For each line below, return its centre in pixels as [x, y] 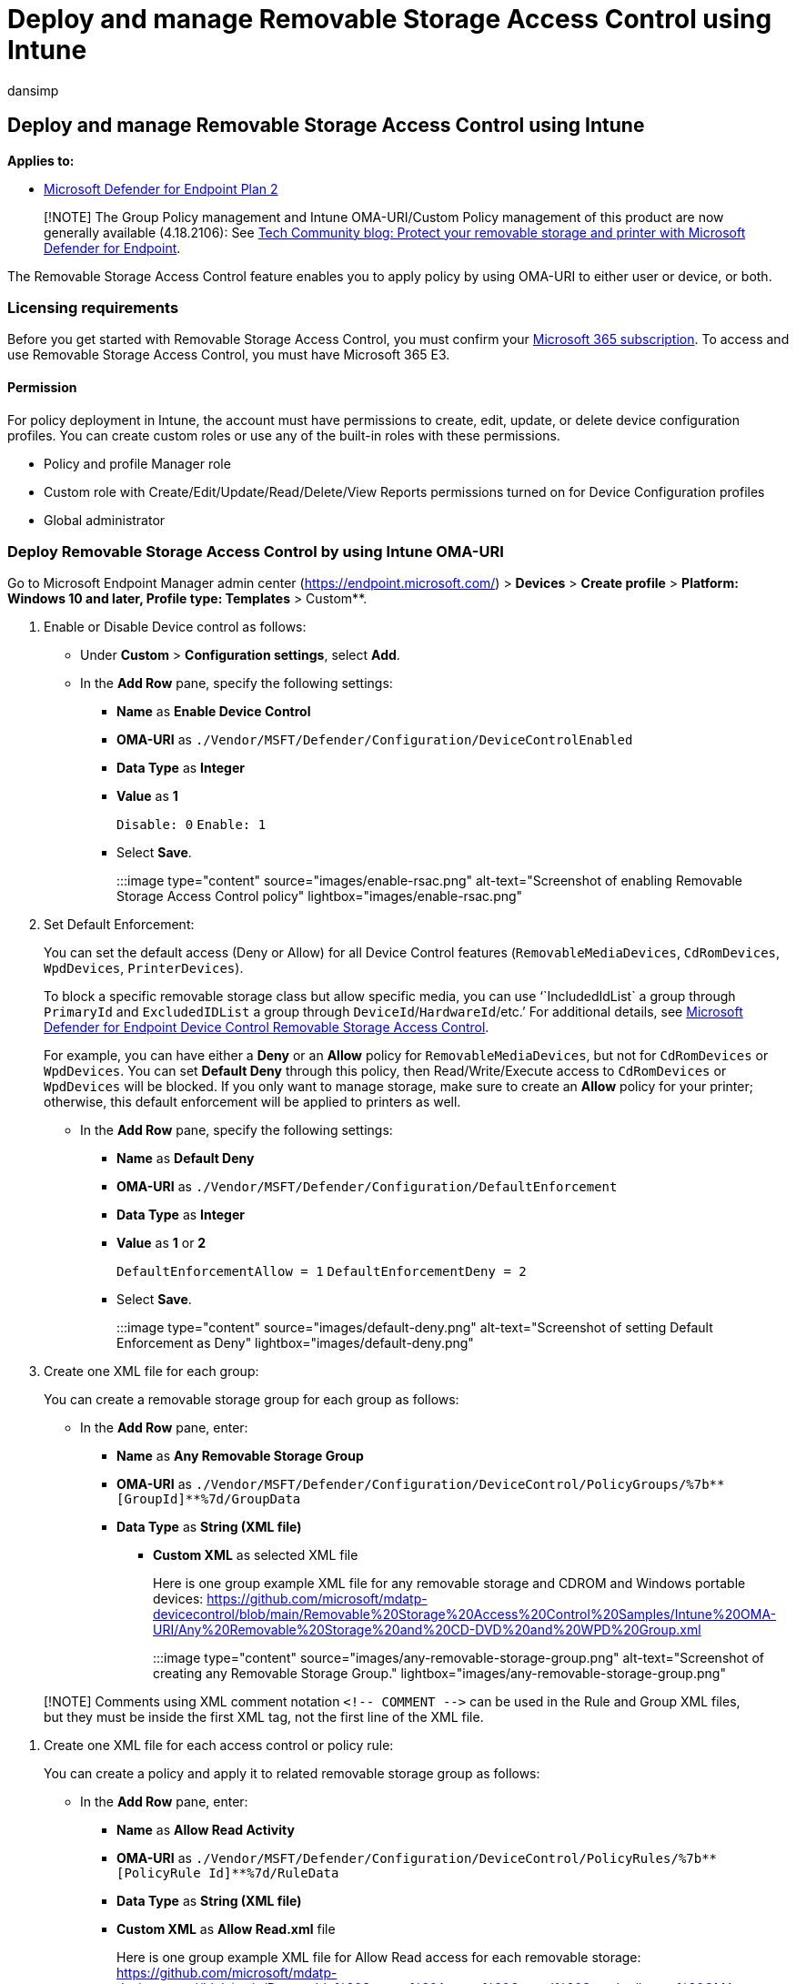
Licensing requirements [93, 307]
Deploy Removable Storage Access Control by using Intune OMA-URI [256, 551]
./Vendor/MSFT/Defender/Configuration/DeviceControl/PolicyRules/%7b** [456, 1859]
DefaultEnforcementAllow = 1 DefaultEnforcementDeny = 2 [322, 1272]
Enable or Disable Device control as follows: [175, 627]
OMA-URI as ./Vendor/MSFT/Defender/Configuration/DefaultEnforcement [367, 1187]
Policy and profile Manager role [137, 463]
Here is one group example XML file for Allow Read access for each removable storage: [379, 1958]
